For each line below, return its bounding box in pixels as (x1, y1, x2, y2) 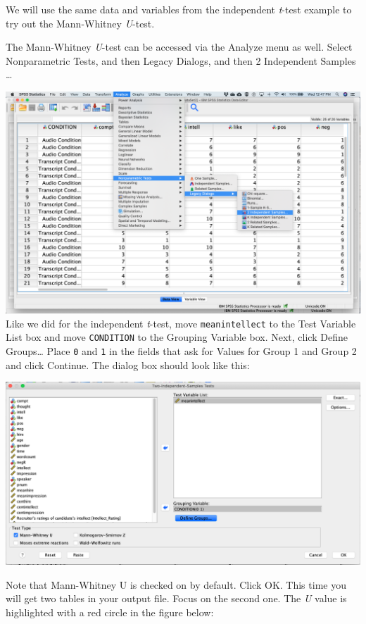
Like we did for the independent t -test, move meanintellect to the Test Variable (6, 316, 356, 330)
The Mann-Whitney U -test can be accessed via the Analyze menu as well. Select (6, 39, 353, 54)
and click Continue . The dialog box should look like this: (6, 357, 250, 372)
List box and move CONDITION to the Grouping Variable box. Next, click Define (6, 330, 348, 344)
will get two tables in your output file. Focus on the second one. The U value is (6, 591, 347, 606)
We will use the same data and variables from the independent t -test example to (6, 2, 352, 16)
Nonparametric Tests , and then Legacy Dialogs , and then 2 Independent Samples (6, 53, 356, 68)
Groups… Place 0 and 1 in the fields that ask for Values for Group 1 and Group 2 (6, 343, 357, 358)
